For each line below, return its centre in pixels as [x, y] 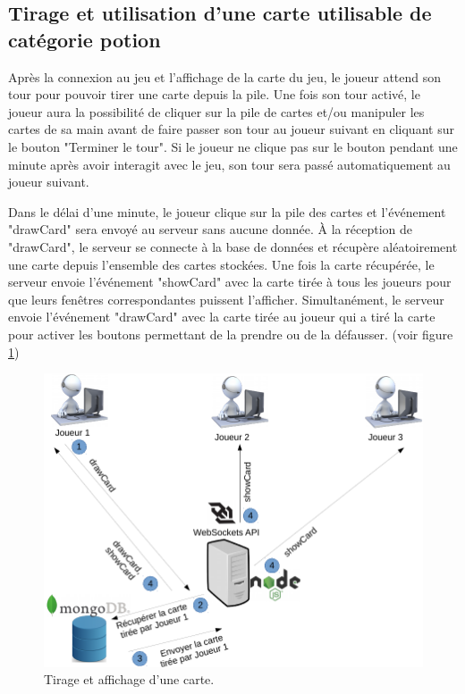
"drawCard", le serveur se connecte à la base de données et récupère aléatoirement [233, 246]
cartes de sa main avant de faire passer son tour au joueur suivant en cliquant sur [231, 129]
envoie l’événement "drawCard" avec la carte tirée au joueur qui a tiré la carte [222, 317]
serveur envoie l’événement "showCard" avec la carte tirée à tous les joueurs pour [230, 282]
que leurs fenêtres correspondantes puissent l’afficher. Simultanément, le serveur [226, 299]
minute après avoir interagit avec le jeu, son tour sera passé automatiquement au [229, 164]
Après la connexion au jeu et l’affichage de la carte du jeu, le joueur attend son [225, 76]
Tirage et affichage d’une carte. [129, 679]
